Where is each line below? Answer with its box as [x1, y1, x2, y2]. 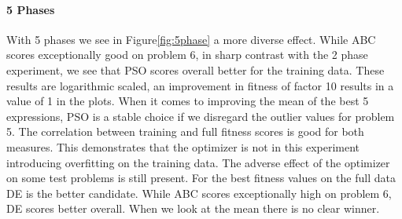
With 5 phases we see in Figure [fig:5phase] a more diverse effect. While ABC [6, 31, 376, 47]
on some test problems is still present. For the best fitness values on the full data [6, 170, 396, 186]
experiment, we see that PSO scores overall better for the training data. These [6, 61, 385, 78]
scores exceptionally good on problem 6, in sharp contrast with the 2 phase [6, 46, 368, 63]
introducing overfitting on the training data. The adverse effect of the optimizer [6, 154, 390, 170]
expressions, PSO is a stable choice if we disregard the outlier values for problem [6, 108, 395, 124]
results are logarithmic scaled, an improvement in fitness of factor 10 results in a [6, 77, 394, 93]
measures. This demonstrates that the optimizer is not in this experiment [6, 138, 360, 155]
